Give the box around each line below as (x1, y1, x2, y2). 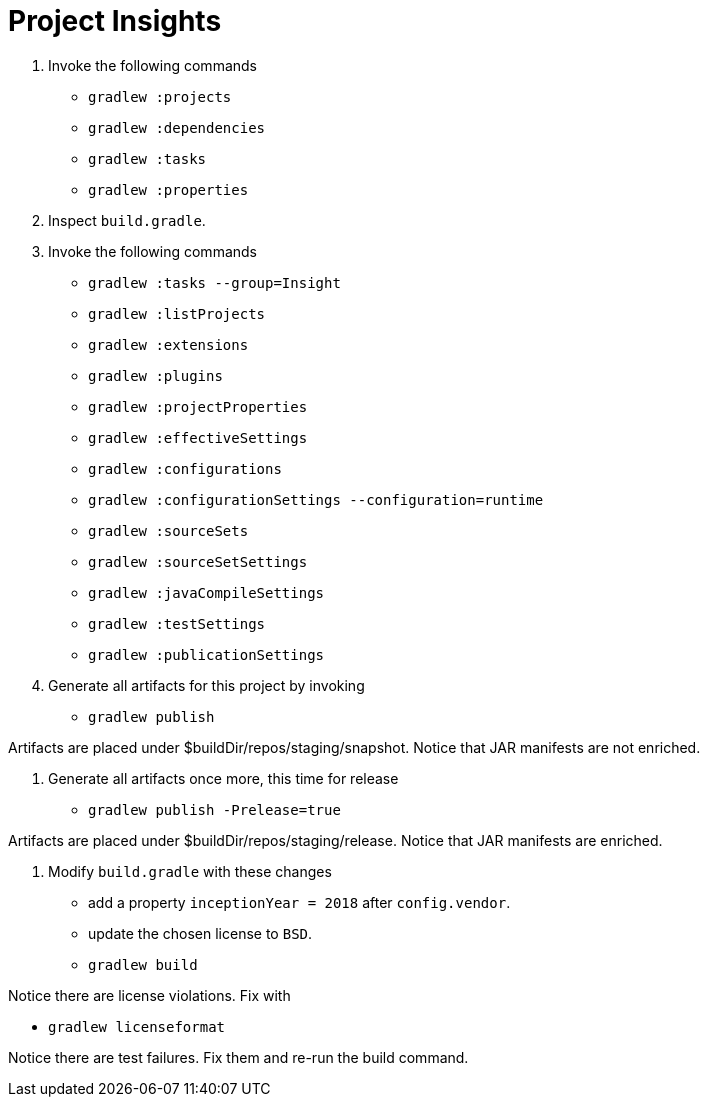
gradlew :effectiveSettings (88, 429, 308, 446)
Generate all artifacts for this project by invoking (48, 676, 365, 694)
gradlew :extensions (88, 336, 249, 353)
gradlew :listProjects (88, 305, 266, 322)
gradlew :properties (88, 181, 249, 198)
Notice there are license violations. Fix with (8, 986, 291, 1004)
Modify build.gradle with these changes (48, 862, 332, 880)
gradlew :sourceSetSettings (88, 553, 308, 570)
